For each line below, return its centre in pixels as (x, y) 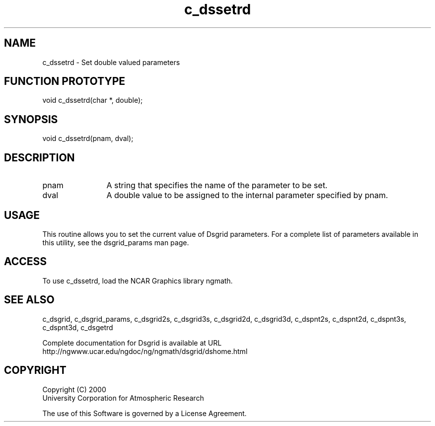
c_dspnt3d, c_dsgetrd (78, 327)
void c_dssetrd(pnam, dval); (88, 139)
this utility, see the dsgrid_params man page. (116, 242)
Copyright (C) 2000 (74, 389)
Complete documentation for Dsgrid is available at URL (132, 343)
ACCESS (26, 262)
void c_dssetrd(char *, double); (93, 100)
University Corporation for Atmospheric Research (123, 398)
